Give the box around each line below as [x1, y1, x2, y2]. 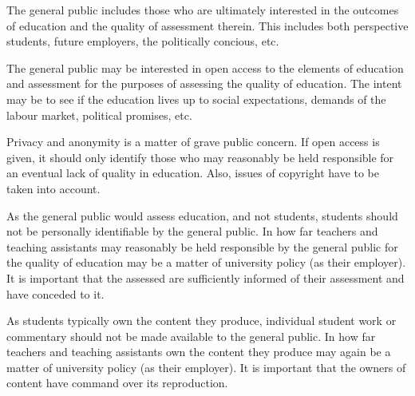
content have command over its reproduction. [6, 374, 228, 391]
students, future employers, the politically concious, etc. [6, 33, 279, 49]
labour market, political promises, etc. [6, 106, 192, 123]
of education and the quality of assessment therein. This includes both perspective [6, 17, 409, 34]
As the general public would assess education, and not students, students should [6, 207, 398, 224]
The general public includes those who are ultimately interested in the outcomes [6, 2, 399, 18]
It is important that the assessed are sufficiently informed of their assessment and [6, 269, 405, 286]
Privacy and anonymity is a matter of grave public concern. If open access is [6, 133, 380, 150]
